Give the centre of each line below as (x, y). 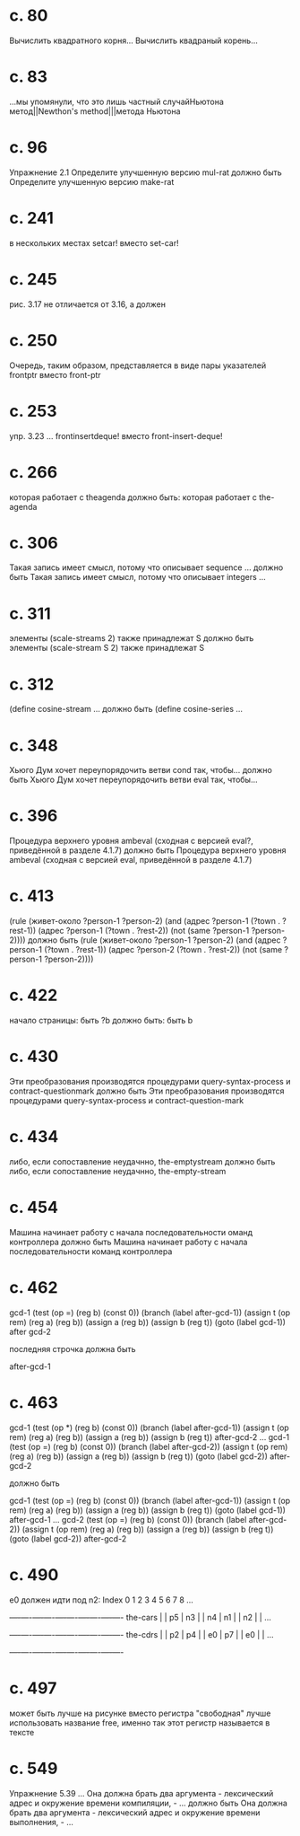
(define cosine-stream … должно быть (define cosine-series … (126, 709)
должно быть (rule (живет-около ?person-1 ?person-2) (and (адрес (154, 940)
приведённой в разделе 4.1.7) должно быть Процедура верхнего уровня (148, 850)
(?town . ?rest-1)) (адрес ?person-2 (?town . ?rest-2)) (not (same (163, 950)
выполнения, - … (42, 1822)
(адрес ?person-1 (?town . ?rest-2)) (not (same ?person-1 (144, 931)
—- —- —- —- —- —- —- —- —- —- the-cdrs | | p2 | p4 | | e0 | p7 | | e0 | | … (142, 1634)
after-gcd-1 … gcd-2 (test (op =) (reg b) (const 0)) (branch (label (128, 1519)
